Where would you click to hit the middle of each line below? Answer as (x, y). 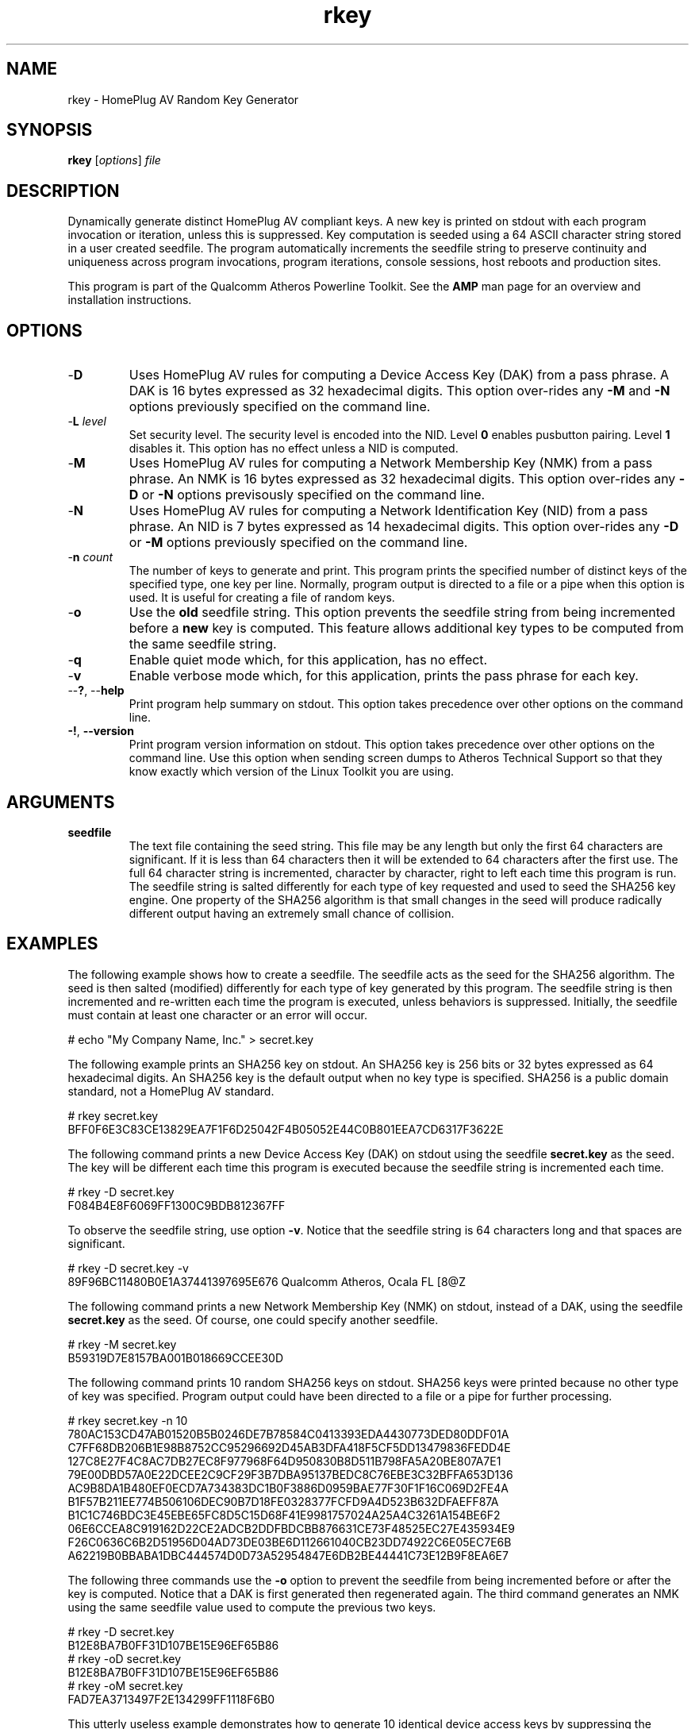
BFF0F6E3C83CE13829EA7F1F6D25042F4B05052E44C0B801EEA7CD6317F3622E (286, 1129)
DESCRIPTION (63, 191)
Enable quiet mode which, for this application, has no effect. (308, 660)
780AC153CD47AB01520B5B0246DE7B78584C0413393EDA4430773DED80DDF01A (288, 1434)
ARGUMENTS (61, 802)
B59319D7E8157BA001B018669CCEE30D (176, 1357)
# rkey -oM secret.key (125, 1685)
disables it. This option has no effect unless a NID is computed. (294, 449)
